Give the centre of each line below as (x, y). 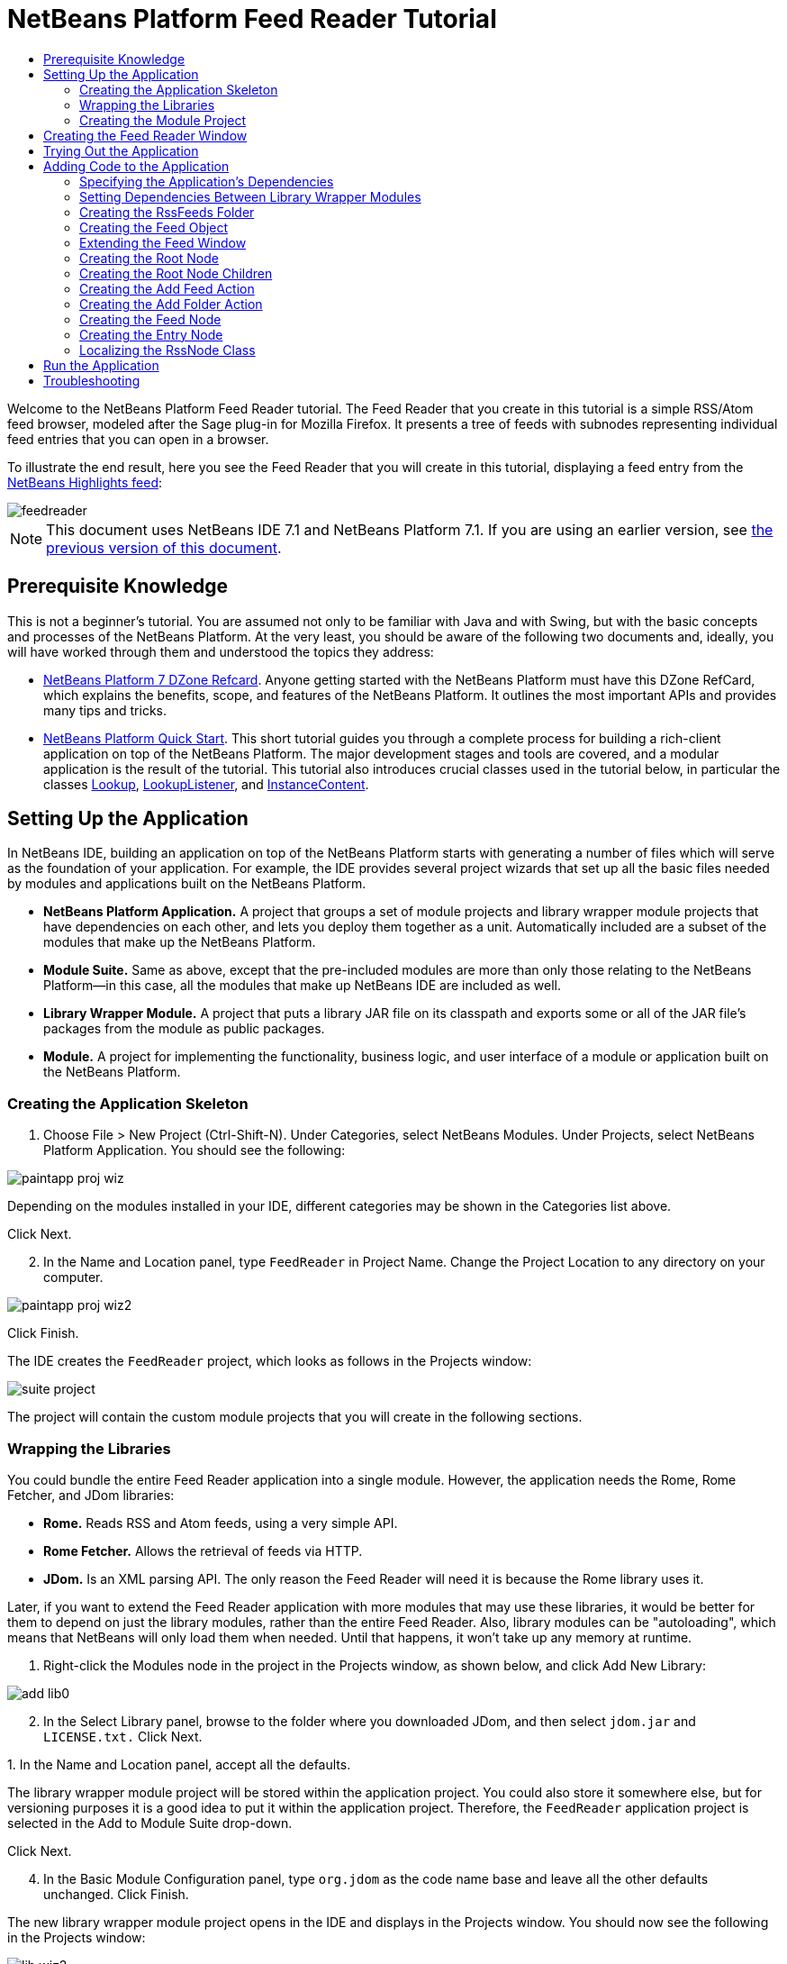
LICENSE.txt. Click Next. (123, 1736)
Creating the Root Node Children (176, 273)
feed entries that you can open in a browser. (138, 439)
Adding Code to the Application (136, 166)
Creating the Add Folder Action (171, 304)
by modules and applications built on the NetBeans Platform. (187, 884)
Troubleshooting (92, 380)
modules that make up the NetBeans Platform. (180, 942)
